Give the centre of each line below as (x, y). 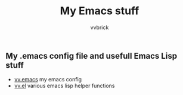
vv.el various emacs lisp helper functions (64, 86)
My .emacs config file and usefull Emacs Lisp (91, 56)
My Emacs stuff (100, 11)
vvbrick (100, 27)
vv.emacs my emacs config (48, 80)
